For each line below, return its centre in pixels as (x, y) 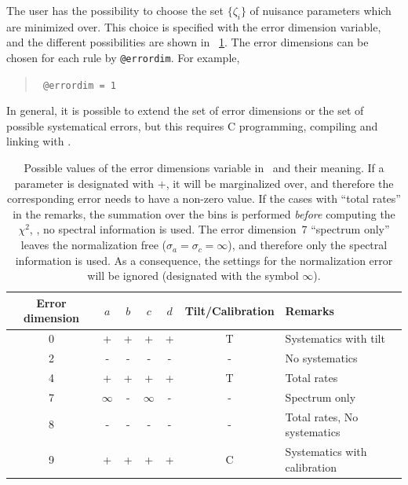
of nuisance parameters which (321, 10)
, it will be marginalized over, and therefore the (280, 183)
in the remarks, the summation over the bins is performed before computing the (204, 213)
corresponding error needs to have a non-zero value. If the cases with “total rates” (204, 198)
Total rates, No (322, 416)
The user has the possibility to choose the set (115, 10)
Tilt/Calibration (229, 310)
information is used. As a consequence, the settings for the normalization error (204, 260)
